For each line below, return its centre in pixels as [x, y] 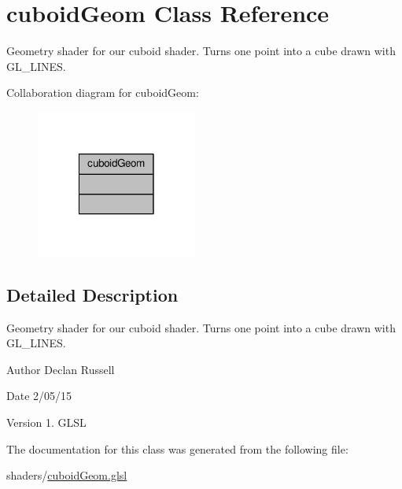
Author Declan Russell [61, 369]
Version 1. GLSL [46, 422]
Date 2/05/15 [39, 396]
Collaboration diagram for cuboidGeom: [103, 93]
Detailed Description [92, 294]
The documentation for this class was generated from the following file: [177, 448]
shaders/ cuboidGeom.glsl [67, 475]
